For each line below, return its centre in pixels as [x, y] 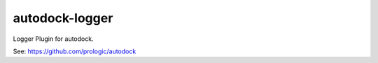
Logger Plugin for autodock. [53, 39]
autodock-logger [63, 18]
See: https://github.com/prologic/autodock [75, 51]
